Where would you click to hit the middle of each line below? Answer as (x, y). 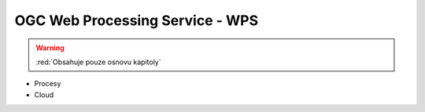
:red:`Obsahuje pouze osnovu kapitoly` (98, 62)
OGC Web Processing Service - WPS (137, 20)
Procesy (48, 84)
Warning (50, 48)
